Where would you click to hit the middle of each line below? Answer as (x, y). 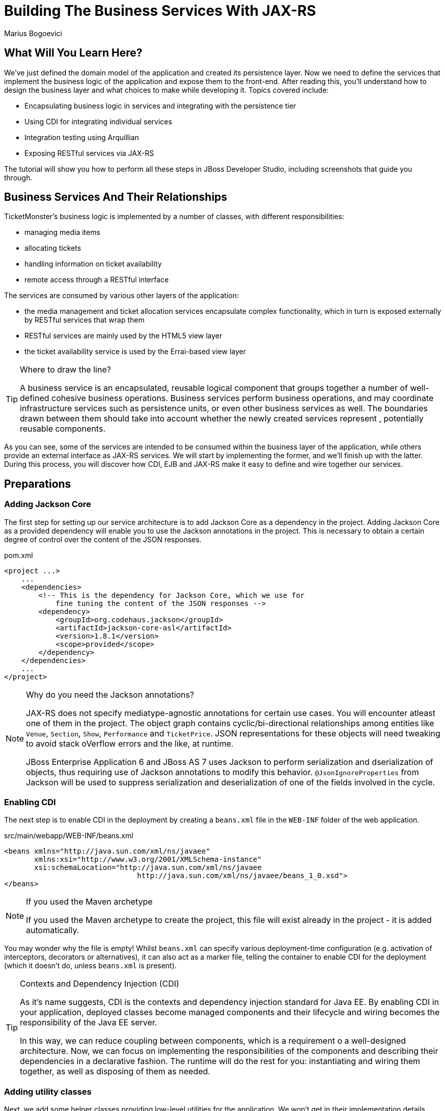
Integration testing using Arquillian (82, 137)
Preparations (38, 484)
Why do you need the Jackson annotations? (110, 694)
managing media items (62, 232)
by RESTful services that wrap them (85, 320)
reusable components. (63, 429)
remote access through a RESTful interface (97, 280)
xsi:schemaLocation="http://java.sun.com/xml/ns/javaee (148, 868)
